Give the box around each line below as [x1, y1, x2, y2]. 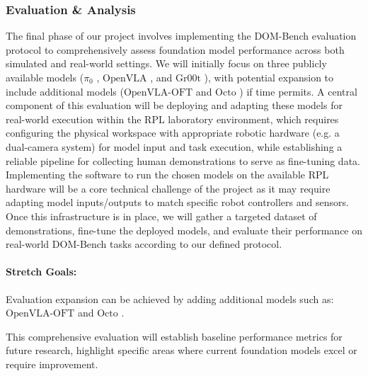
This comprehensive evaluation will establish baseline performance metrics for [6, 329, 343, 343]
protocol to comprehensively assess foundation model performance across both [6, 42, 345, 57]
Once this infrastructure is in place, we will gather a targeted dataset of [6, 208, 317, 223]
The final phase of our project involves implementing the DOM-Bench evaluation [6, 28, 357, 43]
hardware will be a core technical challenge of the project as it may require [6, 181, 330, 195]
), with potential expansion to [204, 70, 334, 84]
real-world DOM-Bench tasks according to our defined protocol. [6, 237, 282, 251]
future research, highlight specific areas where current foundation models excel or [6, 343, 357, 358]
